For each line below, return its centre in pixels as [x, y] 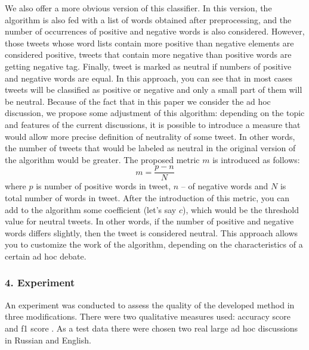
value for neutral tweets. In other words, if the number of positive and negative [149, 221]
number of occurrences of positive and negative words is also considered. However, [155, 31]
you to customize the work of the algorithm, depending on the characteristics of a [154, 244]
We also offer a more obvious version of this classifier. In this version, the [138, 8]
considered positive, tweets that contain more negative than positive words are [148, 54]
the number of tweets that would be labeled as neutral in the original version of [150, 148]
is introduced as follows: [256, 159]
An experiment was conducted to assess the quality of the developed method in [150, 304]
